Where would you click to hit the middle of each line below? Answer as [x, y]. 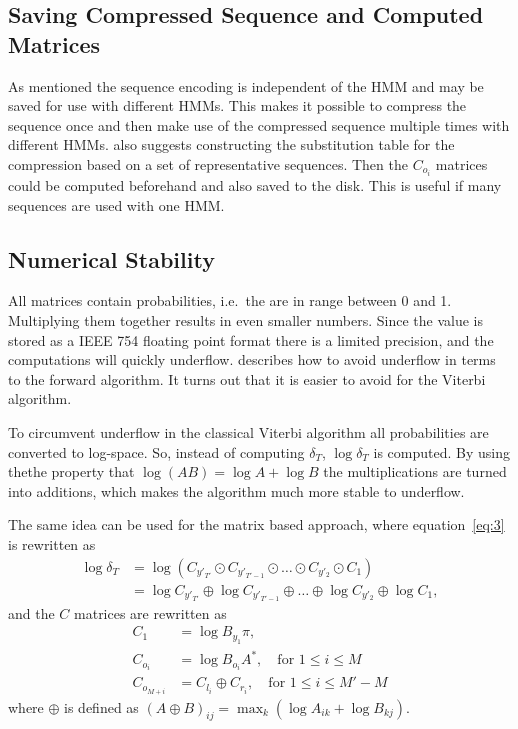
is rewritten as [52, 543]
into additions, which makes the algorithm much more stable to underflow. [236, 490]
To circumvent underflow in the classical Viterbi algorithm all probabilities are [248, 432]
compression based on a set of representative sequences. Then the [208, 163]
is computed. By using [441, 451]
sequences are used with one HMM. [116, 204]
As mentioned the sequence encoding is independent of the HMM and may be [246, 85]
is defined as [101, 706]
